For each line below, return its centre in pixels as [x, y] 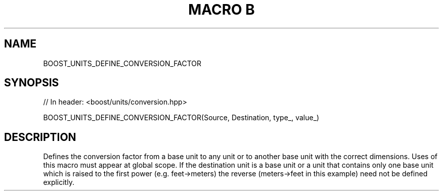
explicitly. [59, 182]
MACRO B [221, 10]
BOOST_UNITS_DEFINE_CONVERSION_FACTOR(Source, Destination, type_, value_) [181, 118]
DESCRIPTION [40, 137]
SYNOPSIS [32, 83]
